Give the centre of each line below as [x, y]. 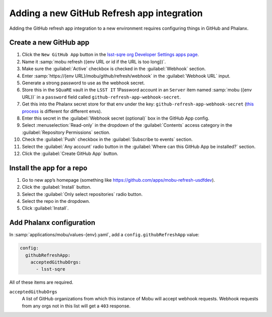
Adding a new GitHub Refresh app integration [106, 13]
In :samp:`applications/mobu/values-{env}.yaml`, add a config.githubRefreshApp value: [104, 235]
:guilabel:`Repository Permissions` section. [66, 132]
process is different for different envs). [62, 111]
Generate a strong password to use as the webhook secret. [83, 83]
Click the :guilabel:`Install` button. [57, 187]
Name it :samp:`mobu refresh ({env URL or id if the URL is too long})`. [94, 62]
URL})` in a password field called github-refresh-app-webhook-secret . [101, 97]
